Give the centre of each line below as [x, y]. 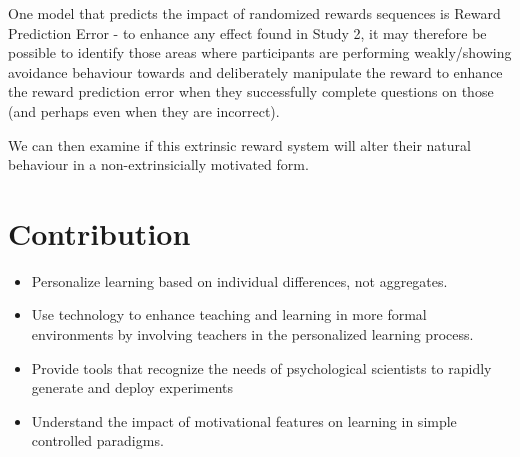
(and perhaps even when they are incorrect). [144, 110]
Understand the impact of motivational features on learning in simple [244, 420]
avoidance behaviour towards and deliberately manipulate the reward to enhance [255, 71]
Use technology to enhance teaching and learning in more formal [229, 314]
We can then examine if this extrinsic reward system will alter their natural [239, 144]
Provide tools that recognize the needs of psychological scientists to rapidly [261, 367]
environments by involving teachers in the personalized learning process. [252, 334]
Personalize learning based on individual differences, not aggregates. [239, 280]
